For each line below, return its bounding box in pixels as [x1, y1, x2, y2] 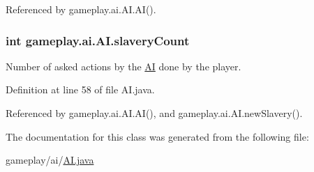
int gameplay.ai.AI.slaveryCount [6, 31, 190, 49]
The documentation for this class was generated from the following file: [6, 129, 309, 143]
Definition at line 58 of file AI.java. [6, 82, 155, 97]
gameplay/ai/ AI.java [6, 153, 94, 167]
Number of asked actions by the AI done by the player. [6, 58, 241, 73]
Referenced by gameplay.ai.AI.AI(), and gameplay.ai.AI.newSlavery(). [6, 106, 303, 120]
